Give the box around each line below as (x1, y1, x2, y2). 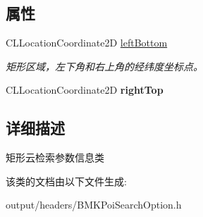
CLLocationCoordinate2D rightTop (6, 82, 164, 97)
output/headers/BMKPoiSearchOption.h (6, 197, 182, 212)
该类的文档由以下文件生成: (6, 173, 127, 188)
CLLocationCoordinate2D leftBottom (6, 35, 168, 50)
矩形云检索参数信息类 (6, 150, 104, 165)
